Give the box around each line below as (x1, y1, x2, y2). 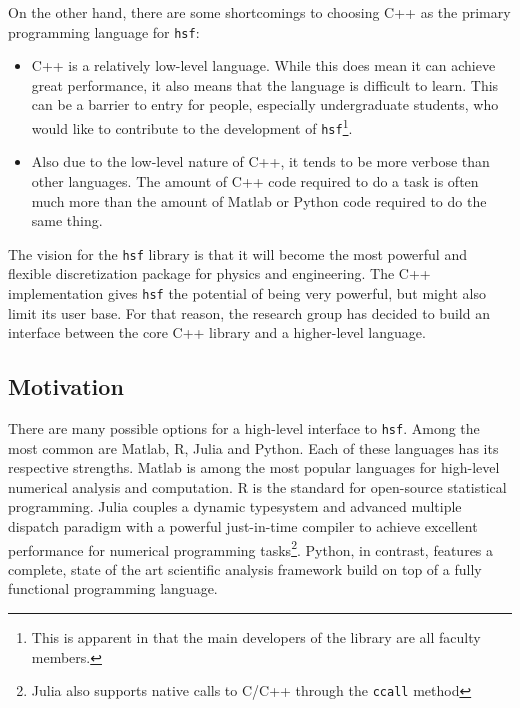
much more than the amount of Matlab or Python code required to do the (31, 190, 487, 211)
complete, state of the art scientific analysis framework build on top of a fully (8, 558, 482, 579)
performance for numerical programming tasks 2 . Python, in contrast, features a (8, 536, 494, 560)
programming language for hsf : (8, 21, 200, 42)
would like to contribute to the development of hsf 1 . (31, 115, 353, 138)
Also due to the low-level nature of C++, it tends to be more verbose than (31, 151, 490, 172)
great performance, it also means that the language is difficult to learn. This (31, 74, 499, 95)
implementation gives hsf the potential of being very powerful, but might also (8, 282, 486, 303)
